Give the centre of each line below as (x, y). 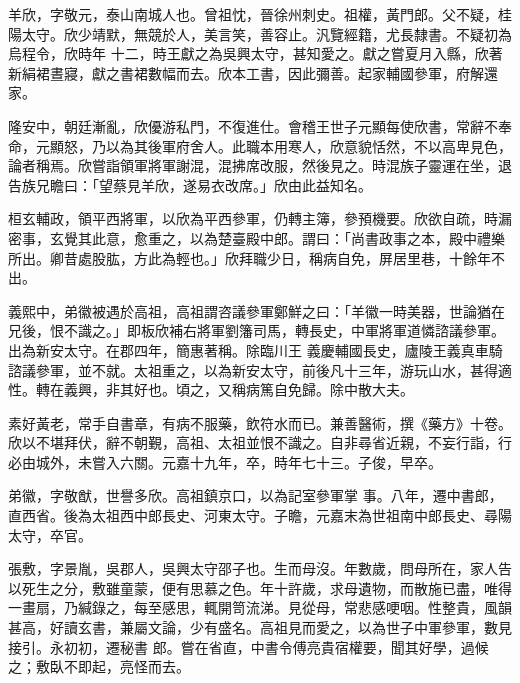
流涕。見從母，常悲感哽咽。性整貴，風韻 (378, 607)
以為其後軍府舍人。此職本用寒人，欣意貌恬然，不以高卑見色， (308, 145)
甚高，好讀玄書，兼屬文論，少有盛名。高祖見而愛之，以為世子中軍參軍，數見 (260, 627)
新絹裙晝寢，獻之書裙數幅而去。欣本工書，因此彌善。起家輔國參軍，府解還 (253, 72)
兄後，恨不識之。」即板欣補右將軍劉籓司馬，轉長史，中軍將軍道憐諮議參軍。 (256, 330)
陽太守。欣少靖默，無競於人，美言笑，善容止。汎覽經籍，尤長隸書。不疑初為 (260, 33)
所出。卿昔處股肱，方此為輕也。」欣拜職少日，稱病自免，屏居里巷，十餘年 (249, 257)
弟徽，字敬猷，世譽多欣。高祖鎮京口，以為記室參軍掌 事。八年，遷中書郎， (255, 495)
